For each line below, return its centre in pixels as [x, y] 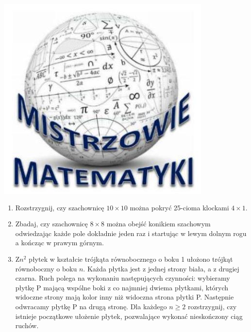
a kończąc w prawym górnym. [59, 243]
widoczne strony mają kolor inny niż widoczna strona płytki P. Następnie [125, 297]
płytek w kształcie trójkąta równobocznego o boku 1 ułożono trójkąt [131, 259]
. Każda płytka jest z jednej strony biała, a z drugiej [161, 268]
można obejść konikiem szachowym [159, 224]
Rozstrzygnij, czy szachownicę [60, 207]
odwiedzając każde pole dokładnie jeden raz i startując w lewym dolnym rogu [131, 233]
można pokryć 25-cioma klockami [179, 207]
